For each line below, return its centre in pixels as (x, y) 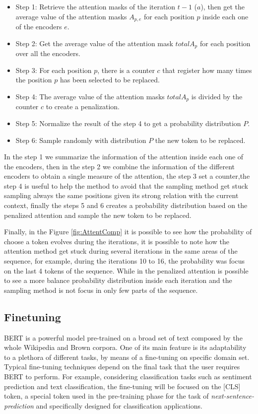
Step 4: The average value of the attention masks (90, 96)
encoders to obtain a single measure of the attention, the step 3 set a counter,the (127, 176)
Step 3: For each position (54, 70)
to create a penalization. (83, 106)
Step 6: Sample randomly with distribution (81, 140)
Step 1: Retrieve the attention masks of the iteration (96, 6)
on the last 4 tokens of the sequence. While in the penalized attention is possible (126, 270)
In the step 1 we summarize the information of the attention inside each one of (124, 157)
